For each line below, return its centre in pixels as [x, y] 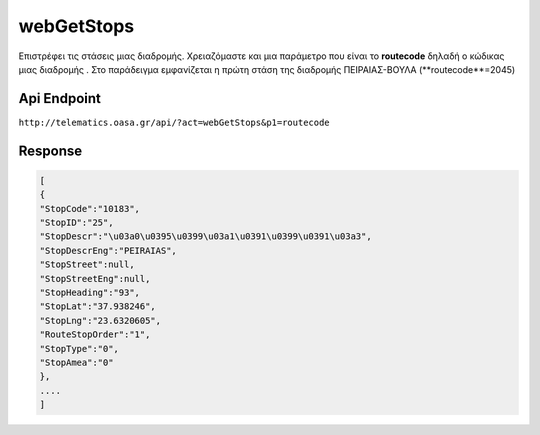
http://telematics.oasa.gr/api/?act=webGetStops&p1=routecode [174, 122]
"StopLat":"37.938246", [98, 306]
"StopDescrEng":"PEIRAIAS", [108, 250]
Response [50, 150]
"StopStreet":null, [87, 264]
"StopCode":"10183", [89, 208]
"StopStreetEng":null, [95, 278]
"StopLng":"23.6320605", [100, 320]
